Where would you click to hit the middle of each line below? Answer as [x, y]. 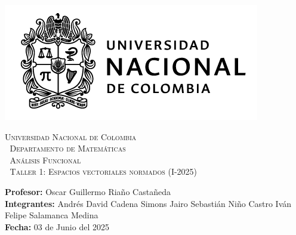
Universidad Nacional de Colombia [71, 136]
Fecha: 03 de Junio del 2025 [57, 226]
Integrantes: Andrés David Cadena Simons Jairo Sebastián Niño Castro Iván [148, 203]
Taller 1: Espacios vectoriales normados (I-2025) [104, 171]
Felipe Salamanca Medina [52, 215]
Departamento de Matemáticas [68, 148]
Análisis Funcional [45, 160]
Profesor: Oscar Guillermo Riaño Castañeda [88, 191]
